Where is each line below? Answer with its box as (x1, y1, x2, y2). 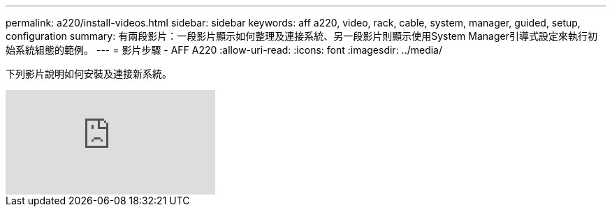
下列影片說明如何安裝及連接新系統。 (6, 68, 172, 79)
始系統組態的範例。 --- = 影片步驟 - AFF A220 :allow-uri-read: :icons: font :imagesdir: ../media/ (6, 44, 443, 56)
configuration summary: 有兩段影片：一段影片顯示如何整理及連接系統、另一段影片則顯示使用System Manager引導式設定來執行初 (6, 30, 597, 42)
